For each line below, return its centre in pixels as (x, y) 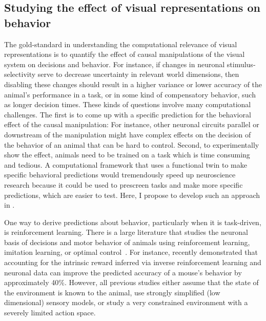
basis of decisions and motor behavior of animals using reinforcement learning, (127, 242)
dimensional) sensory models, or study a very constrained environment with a (126, 302)
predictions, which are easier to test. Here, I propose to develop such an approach (132, 195)
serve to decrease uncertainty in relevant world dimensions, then (138, 74)
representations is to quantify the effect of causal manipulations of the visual (125, 54)
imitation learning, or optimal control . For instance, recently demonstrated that (131, 252)
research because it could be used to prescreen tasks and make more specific (124, 184)
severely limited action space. (50, 313)
